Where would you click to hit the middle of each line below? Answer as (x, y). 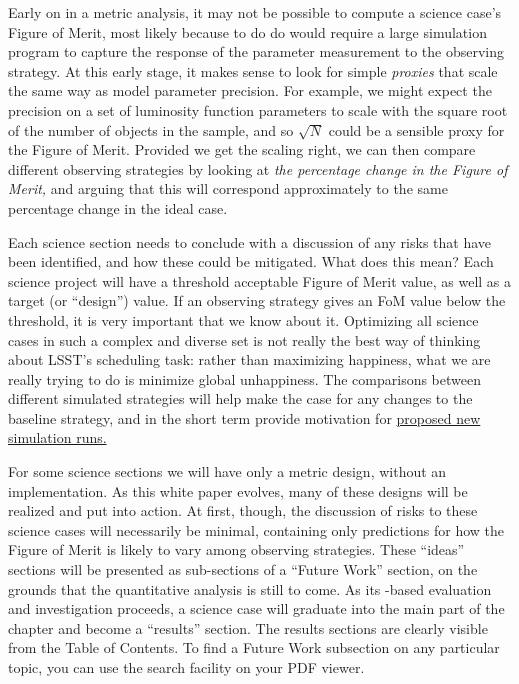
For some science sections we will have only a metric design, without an (227, 471)
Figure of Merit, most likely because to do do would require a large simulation (247, 31)
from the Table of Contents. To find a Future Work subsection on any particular (254, 647)
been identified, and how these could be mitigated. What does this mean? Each (251, 261)
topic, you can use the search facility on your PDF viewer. (186, 667)
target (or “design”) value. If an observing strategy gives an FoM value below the (257, 300)
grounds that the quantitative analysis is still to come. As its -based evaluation (250, 588)
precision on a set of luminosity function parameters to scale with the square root (258, 109)
